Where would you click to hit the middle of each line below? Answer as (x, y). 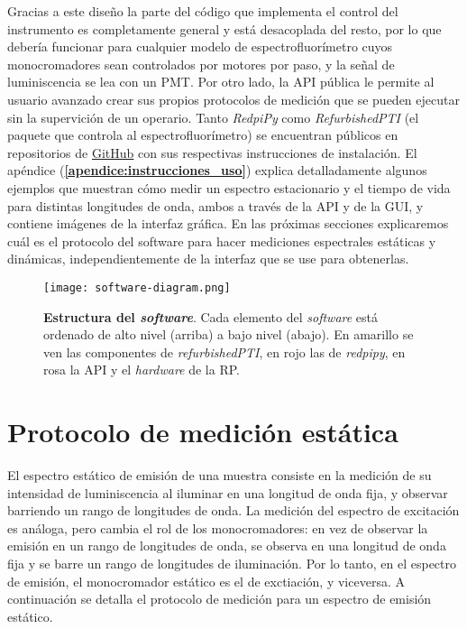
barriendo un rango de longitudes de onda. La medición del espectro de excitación (233, 510)
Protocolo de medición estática (203, 432)
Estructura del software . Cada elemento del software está (211, 316)
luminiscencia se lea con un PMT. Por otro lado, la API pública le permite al (221, 82)
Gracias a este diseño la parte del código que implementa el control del (203, 11)
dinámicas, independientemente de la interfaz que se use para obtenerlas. (208, 259)
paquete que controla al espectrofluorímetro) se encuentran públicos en (203, 135)
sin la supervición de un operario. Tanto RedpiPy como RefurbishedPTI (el (213, 117)
